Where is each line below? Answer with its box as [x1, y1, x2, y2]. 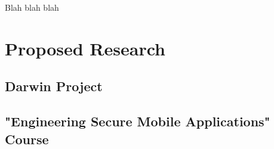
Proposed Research [5, 36, 165, 60]
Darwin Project [5, 77, 103, 95]
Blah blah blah [5, 1, 59, 13]
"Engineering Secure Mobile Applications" [5, 112, 270, 131]
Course [5, 129, 49, 148]
